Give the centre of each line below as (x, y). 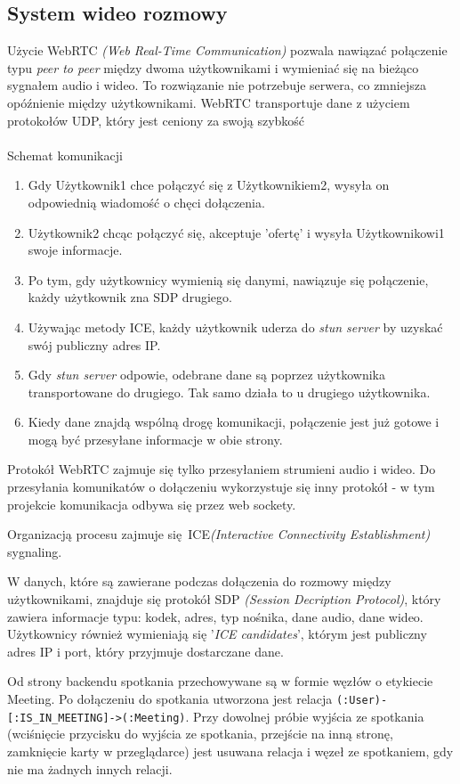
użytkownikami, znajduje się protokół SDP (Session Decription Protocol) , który (224, 599)
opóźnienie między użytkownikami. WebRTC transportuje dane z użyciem (209, 102)
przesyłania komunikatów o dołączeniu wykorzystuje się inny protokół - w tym (221, 487)
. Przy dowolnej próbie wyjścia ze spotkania (305, 716)
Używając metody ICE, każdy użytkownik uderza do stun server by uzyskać (235, 327)
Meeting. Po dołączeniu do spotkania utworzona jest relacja (170, 699)
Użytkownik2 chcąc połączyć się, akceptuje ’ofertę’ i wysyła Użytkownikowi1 (236, 232)
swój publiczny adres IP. (94, 344)
